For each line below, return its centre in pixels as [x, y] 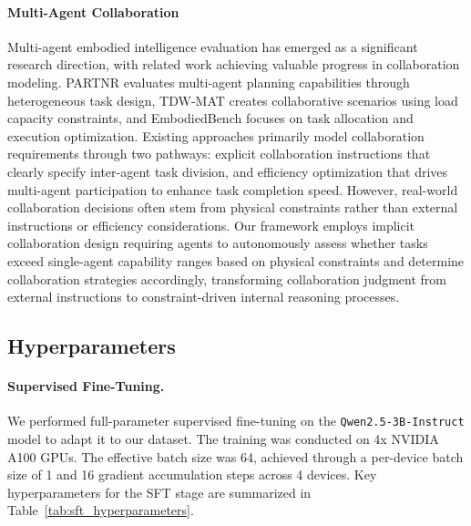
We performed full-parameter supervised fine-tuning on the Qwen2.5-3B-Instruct [236, 421]
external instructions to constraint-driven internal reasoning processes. [204, 297]
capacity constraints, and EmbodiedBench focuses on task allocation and [210, 118]
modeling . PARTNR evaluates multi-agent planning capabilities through [209, 82]
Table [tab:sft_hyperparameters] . [101, 510]
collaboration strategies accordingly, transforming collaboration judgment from [227, 278]
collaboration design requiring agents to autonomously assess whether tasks [218, 243]
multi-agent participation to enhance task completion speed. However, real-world [233, 189]
